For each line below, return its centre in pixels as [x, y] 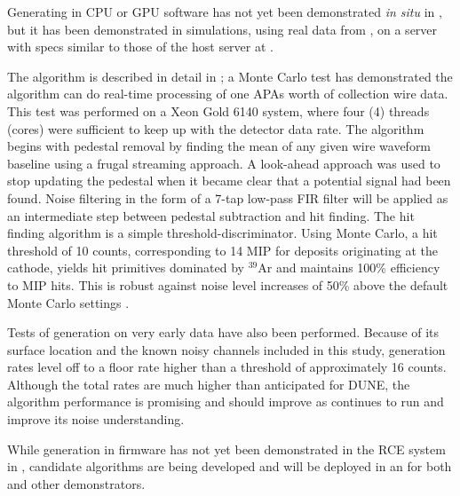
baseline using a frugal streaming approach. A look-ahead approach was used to [224, 163]
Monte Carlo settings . [68, 302]
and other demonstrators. [76, 483]
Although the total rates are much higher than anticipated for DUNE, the [209, 384]
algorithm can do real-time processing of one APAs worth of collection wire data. [228, 94]
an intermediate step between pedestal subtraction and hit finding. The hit [211, 215]
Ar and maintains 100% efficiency [349, 268]
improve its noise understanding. [96, 419]
